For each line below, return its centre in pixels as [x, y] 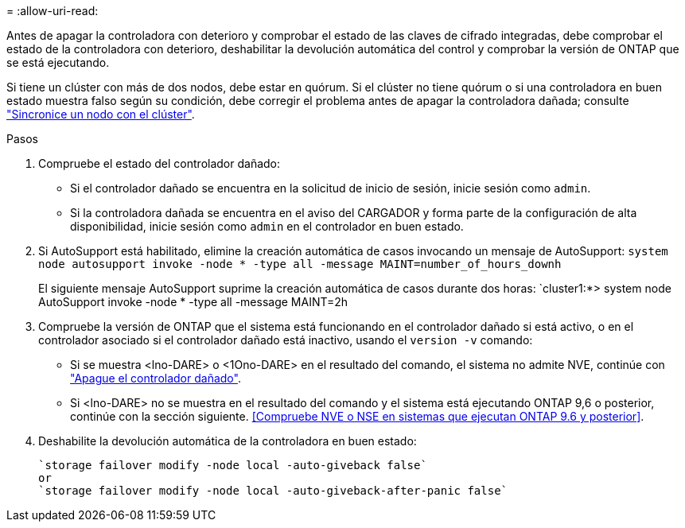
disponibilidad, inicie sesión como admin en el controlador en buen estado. [267, 226]
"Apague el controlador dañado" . [156, 378]
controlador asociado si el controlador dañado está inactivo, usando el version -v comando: [286, 340]
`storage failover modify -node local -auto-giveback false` [233, 465]
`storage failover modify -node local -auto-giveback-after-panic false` [273, 491]
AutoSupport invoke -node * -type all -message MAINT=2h [193, 302]
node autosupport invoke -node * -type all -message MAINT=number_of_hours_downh [300, 264]
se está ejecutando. [58, 62]
